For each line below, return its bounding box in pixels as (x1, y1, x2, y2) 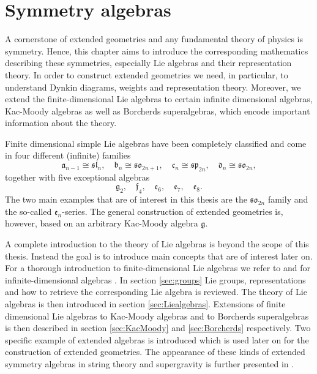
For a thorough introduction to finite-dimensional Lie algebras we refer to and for (5, 261, 311, 274)
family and (267, 193, 308, 206)
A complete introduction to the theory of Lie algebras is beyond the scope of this (5, 237, 309, 250)
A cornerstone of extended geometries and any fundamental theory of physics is (5, 32, 304, 45)
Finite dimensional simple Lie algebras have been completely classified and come (5, 137, 307, 149)
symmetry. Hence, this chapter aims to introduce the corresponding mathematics (5, 44, 308, 57)
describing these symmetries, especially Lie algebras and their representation (5, 56, 292, 69)
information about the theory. (5, 116, 117, 129)
